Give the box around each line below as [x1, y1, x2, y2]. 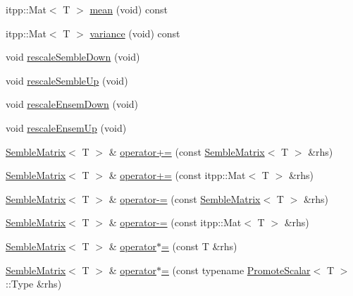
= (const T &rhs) [161, 238, 237, 253]
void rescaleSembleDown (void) [6, 49, 140, 64]
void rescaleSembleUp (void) [6, 73, 128, 87]
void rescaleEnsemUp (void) [6, 120, 127, 135]
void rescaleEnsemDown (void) [6, 97, 139, 111]
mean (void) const [89, 2, 168, 16]
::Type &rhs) [6, 276, 62, 291]
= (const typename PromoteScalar [161, 262, 311, 277]
